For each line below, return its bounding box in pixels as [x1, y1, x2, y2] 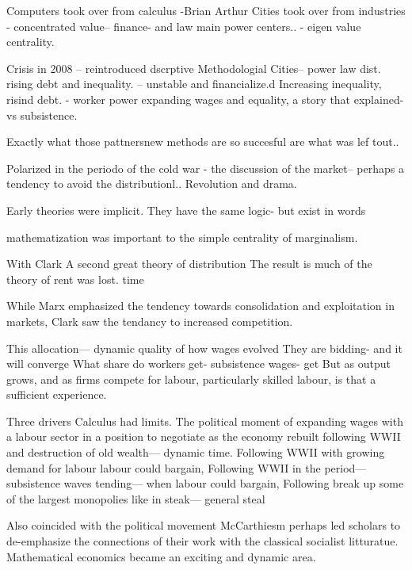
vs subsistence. [6, 106, 78, 123]
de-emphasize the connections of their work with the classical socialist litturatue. [6, 533, 399, 549]
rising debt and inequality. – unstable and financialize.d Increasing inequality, [6, 75, 382, 92]
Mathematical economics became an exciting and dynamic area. [6, 548, 316, 564]
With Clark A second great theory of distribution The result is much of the [6, 255, 372, 272]
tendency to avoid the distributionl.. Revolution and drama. [6, 175, 297, 192]
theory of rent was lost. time [6, 270, 144, 287]
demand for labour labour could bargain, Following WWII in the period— [6, 459, 367, 476]
